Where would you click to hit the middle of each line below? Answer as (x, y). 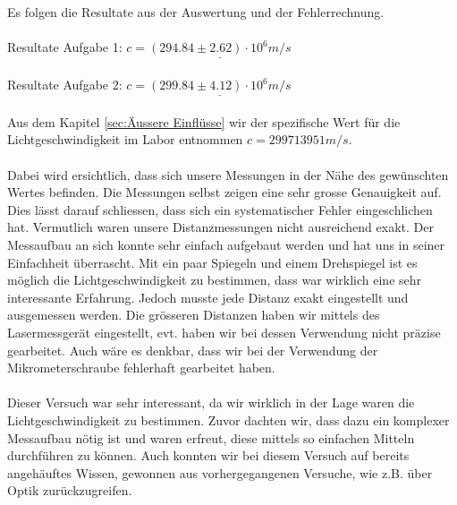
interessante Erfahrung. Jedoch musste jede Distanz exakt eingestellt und (208, 297)
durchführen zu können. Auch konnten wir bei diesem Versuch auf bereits (208, 455)
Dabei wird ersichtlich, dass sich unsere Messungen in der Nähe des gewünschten (228, 174)
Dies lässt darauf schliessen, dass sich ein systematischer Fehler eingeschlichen (220, 209)
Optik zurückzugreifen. (70, 490)
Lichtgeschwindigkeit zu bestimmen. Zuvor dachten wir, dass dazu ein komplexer (228, 419)
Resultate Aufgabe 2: (65, 84)
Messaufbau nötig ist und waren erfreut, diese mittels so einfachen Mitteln (211, 437)
